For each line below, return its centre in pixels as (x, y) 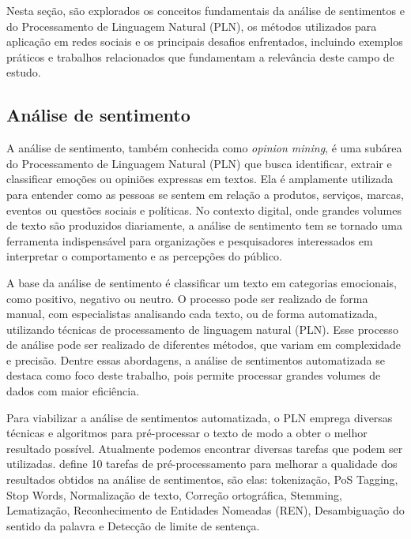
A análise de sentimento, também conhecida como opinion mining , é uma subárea (204, 148)
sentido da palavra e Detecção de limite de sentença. (133, 525)
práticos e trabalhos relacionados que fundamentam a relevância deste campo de (200, 56)
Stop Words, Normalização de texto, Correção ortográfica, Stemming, (174, 494)
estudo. (24, 72)
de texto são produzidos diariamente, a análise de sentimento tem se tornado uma (204, 225)
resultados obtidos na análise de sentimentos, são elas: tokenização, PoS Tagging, (202, 479)
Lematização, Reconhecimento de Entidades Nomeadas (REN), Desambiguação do (205, 510)
